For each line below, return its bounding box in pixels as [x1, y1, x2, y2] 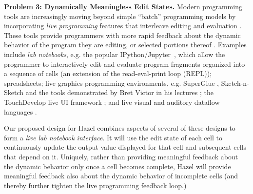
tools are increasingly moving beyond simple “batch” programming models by [4, 11, 236, 21]
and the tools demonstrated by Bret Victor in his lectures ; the [25, 87, 214, 97]
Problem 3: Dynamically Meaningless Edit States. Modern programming [4, 1, 242, 11]
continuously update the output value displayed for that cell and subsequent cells [4, 142, 247, 152]
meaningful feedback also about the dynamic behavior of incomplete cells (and [4, 171, 238, 181]
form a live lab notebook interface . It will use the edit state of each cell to [4, 132, 222, 142]
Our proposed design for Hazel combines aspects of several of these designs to [4, 123, 235, 133]
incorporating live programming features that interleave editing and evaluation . [4, 20, 242, 31]
